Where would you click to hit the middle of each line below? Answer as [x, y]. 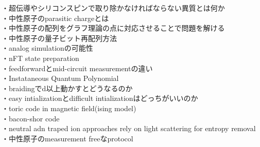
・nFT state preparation [40, 58]
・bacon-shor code [31, 118]
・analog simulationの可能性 [47, 48]
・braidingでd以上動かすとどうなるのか [67, 88]
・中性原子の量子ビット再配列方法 [59, 38]
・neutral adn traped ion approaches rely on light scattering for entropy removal [129, 128]
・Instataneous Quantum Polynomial [60, 78]
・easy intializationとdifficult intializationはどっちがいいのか [100, 98]
